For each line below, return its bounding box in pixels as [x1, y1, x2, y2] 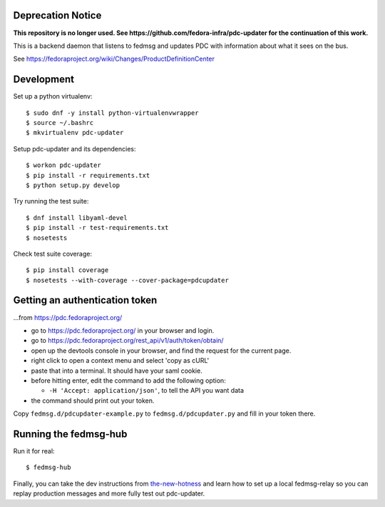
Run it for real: [13, 447, 55, 455]
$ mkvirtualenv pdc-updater [26, 129, 124, 137]
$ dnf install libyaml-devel [26, 214, 128, 221]
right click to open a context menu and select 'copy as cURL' [31, 356, 210, 365]
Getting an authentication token [13, 294, 158, 306]
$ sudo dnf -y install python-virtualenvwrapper [26, 109, 199, 117]
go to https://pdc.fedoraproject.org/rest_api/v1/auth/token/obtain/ [31, 336, 224, 345]
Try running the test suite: [13, 197, 89, 206]
